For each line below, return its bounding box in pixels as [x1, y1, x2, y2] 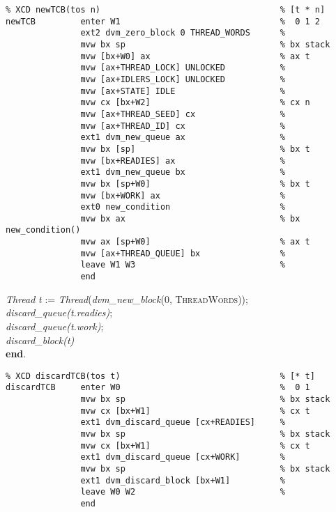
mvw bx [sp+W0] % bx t [80, 178, 310, 189]
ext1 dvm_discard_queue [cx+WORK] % [80, 452, 285, 463]
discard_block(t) [6, 332, 75, 347]
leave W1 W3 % [80, 260, 285, 270]
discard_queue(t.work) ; [6, 318, 104, 333]
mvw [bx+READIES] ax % [80, 155, 285, 166]
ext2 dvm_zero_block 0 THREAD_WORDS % [80, 28, 285, 38]
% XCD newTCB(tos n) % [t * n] [6, 5, 326, 15]
